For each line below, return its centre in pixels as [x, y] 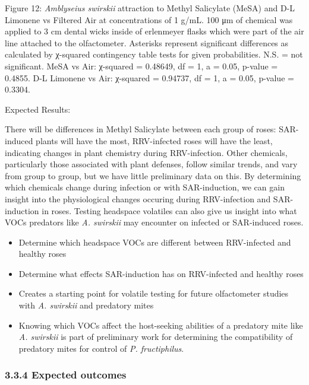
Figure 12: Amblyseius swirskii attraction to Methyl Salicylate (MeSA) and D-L [150, 8]
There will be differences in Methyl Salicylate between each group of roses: [141, 129]
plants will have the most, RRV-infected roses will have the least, [154, 140]
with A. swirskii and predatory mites [86, 305]
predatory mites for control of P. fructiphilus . [101, 348]
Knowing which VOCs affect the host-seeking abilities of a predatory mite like [161, 325]
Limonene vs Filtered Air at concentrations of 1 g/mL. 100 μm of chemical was [149, 19]
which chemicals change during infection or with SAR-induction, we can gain [145, 187]
